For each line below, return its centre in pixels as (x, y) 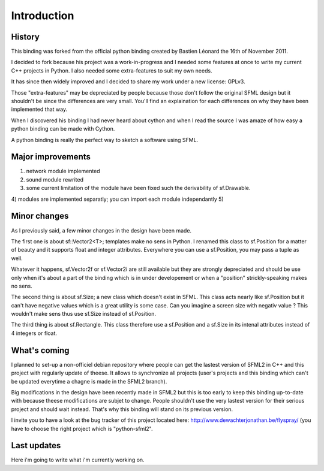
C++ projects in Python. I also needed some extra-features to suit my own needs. (112, 70)
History (25, 37)
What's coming (40, 350)
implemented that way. (39, 109)
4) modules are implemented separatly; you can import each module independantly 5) (118, 199)
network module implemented (63, 171)
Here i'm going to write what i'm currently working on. (78, 460)
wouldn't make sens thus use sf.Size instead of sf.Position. (83, 314)
